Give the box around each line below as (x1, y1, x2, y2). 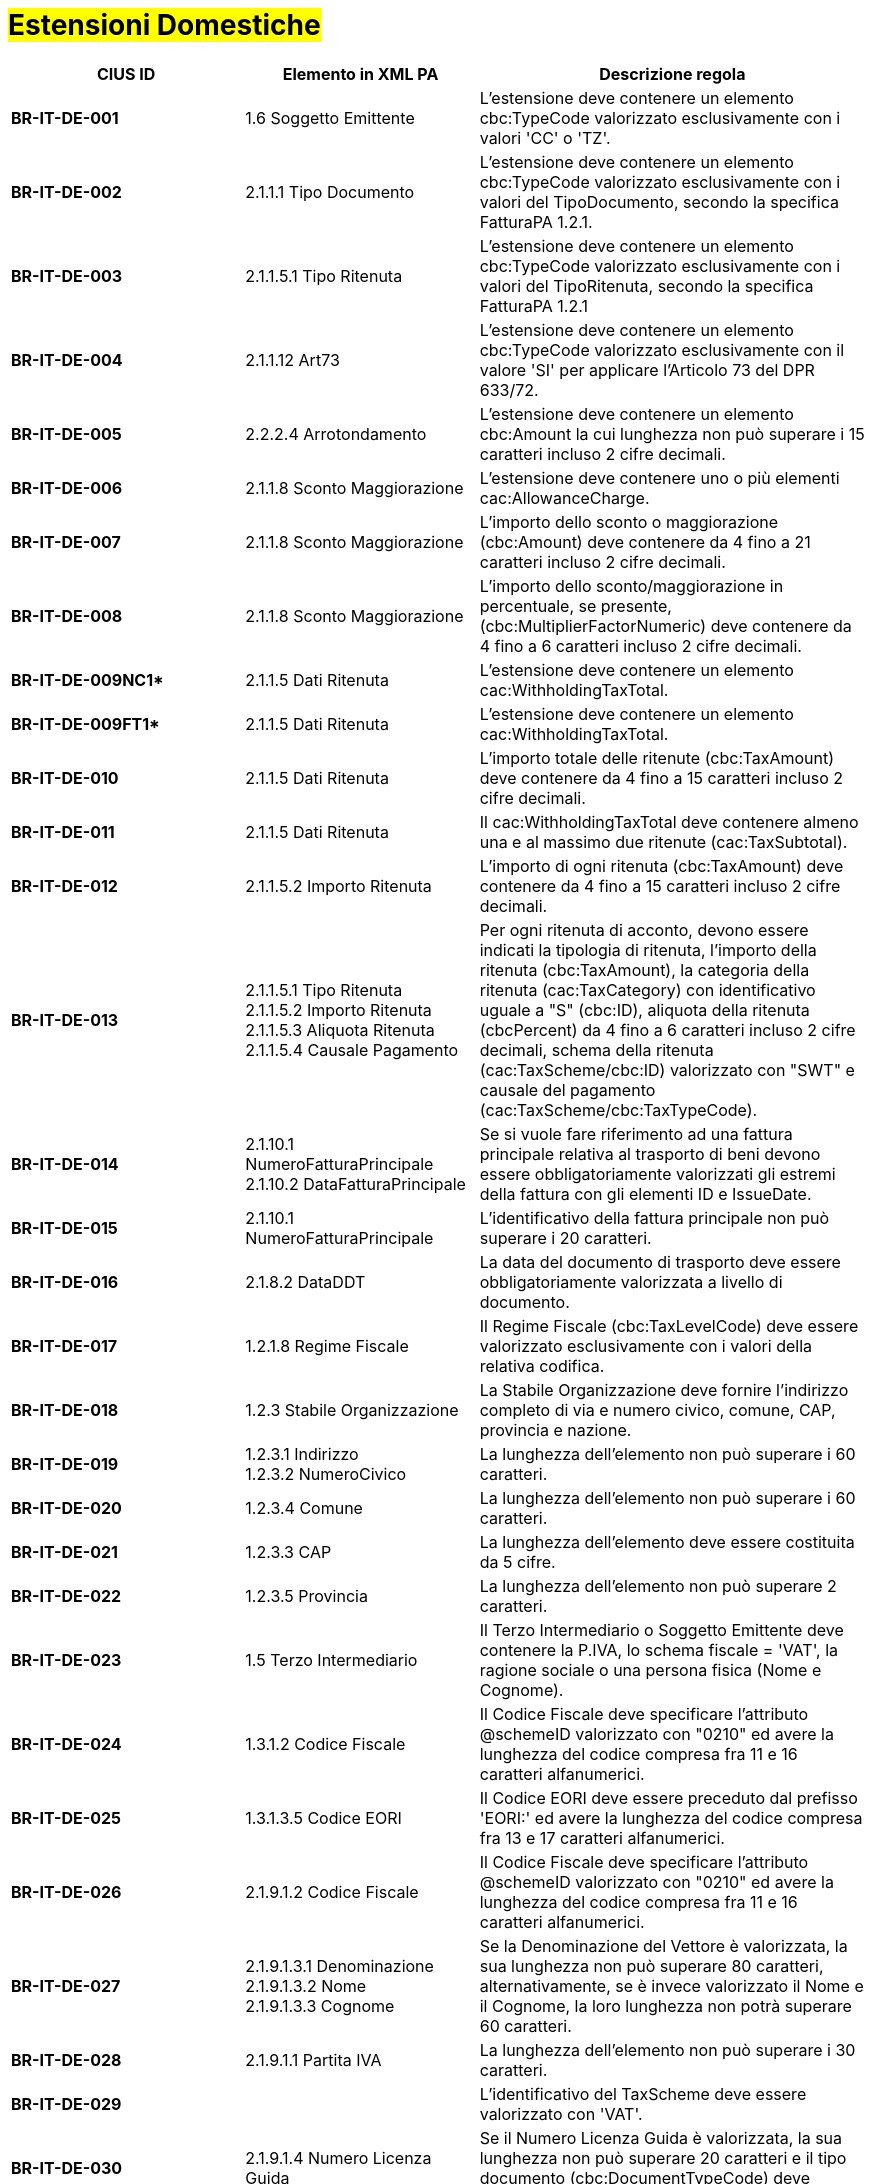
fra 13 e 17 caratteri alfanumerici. (479, 1827, 725, 1848)
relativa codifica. (479, 1355, 605, 1376)
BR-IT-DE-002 (11, 181, 122, 202)
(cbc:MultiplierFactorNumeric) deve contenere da (479, 615, 852, 636)
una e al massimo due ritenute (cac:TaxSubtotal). (479, 831, 848, 852)
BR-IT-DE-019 (11, 1453, 119, 1474)
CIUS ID (97, 63, 156, 84)
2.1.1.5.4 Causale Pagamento (245, 1039, 459, 1060)
